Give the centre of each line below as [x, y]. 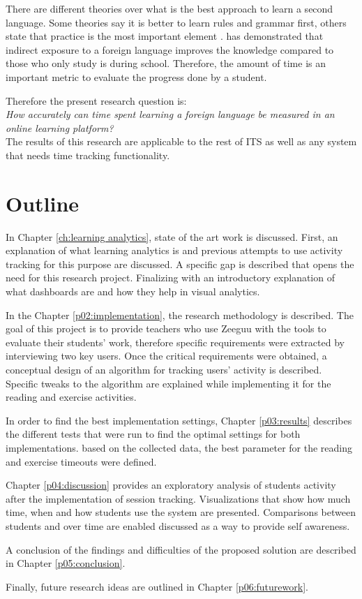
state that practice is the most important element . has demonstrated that [165, 36]
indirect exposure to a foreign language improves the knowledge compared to [170, 49]
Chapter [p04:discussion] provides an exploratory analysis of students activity [171, 485]
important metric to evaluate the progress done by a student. [136, 76]
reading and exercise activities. [71, 397]
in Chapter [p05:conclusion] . [66, 563]
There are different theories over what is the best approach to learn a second [169, 8]
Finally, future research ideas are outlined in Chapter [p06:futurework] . [157, 586]
